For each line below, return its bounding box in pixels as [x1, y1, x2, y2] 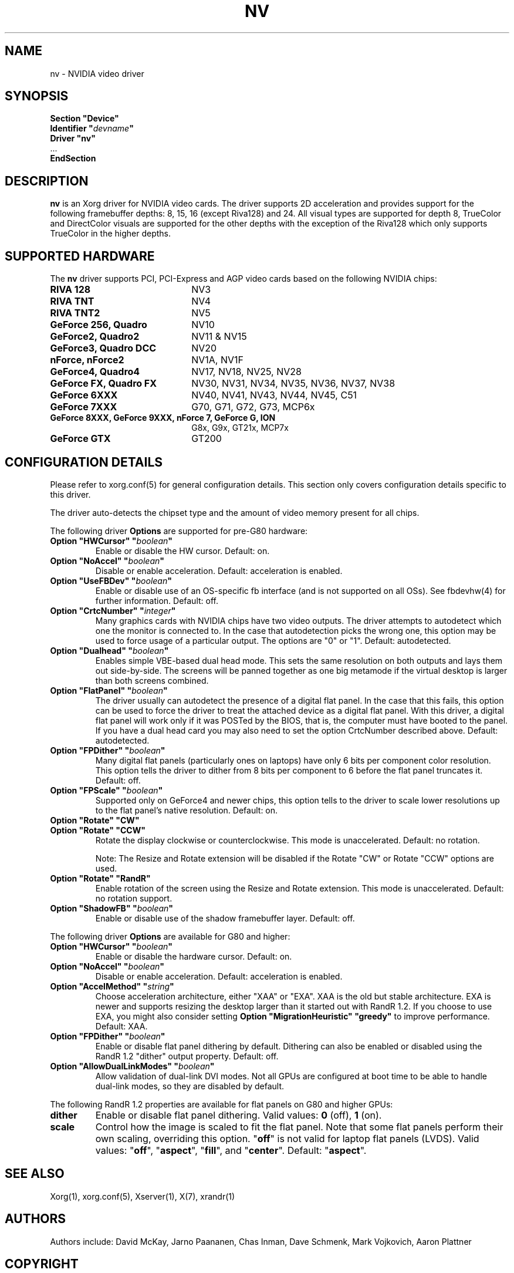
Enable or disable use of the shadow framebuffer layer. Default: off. [95, 913, 355, 923]
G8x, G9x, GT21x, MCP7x [191, 423, 289, 433]
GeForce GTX [50, 433, 111, 445]
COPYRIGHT [5, 1257, 79, 1272]
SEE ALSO [5, 1166, 65, 1181]
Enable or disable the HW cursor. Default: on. [95, 545, 270, 556]
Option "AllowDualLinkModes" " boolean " [50, 1061, 215, 1071]
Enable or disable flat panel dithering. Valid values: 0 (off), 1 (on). [95, 1109, 382, 1121]
